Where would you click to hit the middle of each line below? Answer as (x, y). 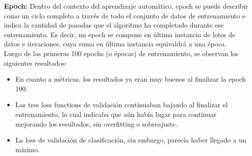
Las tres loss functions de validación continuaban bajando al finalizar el (121, 105)
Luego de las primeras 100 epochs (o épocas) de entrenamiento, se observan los (121, 53)
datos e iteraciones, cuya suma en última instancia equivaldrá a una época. (115, 44)
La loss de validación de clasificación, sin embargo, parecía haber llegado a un (131, 140)
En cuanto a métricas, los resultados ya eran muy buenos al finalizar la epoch (131, 79)
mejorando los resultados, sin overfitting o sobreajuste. (96, 123)
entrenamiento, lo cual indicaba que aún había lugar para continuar (116, 114)
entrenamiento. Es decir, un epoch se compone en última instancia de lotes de (120, 34)
